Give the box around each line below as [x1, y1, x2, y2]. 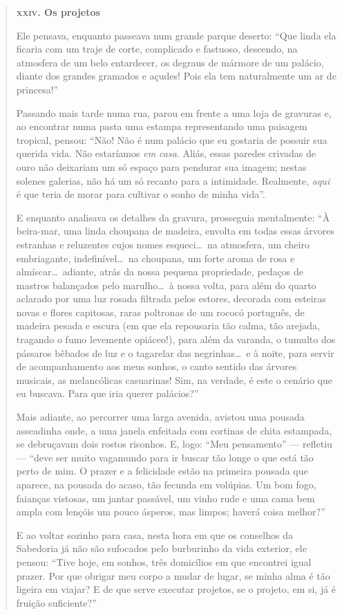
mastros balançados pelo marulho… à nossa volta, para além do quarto [16, 277, 316, 292]
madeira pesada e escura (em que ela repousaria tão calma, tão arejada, [16, 318, 320, 333]
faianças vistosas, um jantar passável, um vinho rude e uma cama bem [16, 490, 315, 505]
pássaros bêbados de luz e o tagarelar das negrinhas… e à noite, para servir [16, 345, 334, 360]
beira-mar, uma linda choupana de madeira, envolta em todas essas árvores [16, 223, 335, 238]
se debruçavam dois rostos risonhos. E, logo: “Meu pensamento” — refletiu [16, 437, 332, 451]
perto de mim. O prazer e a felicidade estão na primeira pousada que [16, 463, 308, 478]
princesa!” [16, 82, 59, 96]
